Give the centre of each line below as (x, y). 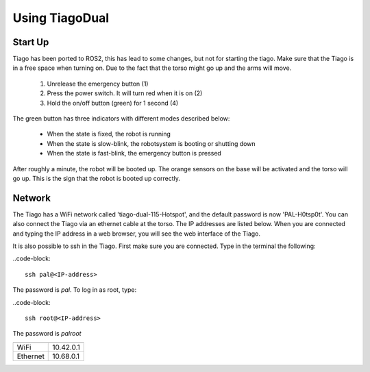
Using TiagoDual (61, 18)
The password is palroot (47, 334)
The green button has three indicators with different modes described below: (121, 119)
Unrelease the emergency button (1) (98, 84)
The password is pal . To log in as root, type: (75, 290)
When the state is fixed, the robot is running (109, 134)
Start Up (31, 42)
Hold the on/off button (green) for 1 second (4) (113, 103)
